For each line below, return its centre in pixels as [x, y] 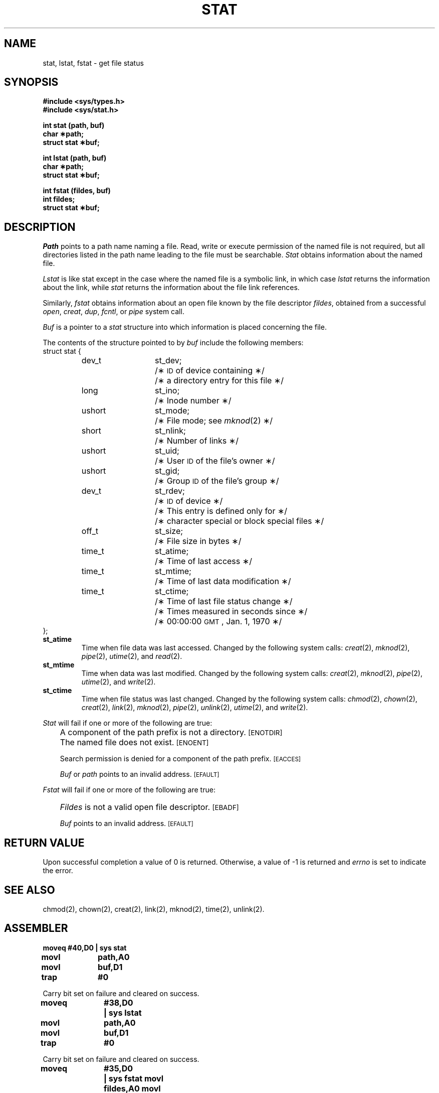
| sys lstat [123, 1012]
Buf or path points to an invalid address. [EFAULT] [140, 774]
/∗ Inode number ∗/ [193, 401]
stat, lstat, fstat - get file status [93, 63]
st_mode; [172, 411]
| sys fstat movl [134, 1078]
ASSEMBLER [36, 928]
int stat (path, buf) [74, 125]
